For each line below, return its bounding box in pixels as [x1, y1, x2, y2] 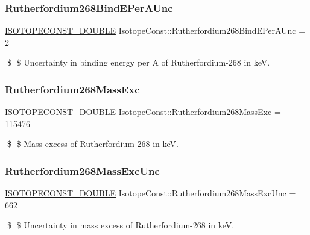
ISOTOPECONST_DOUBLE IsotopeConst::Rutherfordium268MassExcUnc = [5, 187, 296, 199]
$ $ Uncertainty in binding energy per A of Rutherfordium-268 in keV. [7, 56, 270, 69]
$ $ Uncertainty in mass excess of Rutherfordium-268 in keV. [7, 219, 235, 231]
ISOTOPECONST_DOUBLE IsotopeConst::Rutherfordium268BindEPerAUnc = [5, 24, 306, 37]
